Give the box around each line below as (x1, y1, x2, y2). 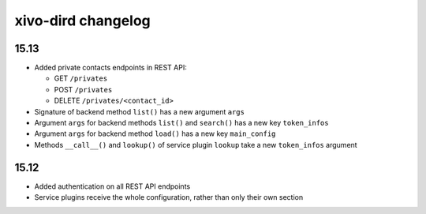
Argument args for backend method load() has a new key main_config (34, 129, 276, 138)
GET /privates (54, 73, 108, 83)
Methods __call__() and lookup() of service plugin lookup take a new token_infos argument (34, 140, 358, 149)
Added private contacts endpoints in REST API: (34, 63, 187, 73)
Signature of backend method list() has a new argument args (34, 107, 245, 116)
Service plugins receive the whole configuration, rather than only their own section (34, 193, 304, 202)
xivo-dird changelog (14, 12, 151, 29)
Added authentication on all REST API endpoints (34, 182, 191, 191)
